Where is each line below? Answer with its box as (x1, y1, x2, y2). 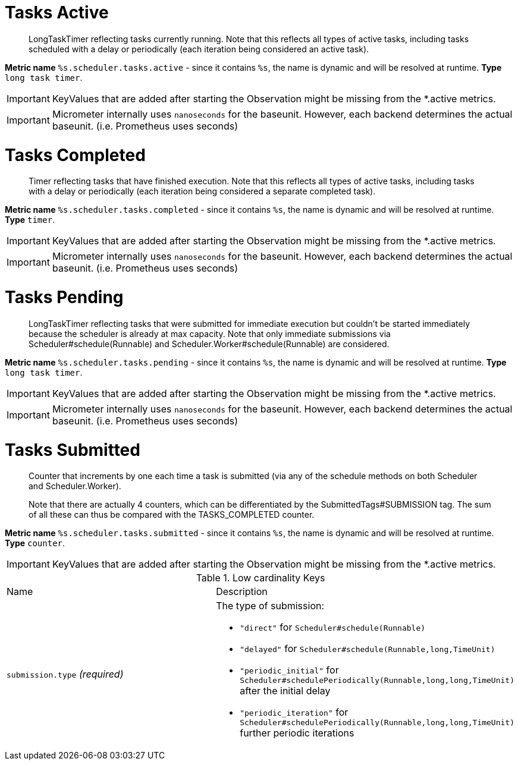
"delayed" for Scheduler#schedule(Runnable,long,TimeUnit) (240, 643, 495, 655)
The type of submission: (216, 600, 325, 612)
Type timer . (5, 215, 55, 225)
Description (216, 585, 268, 598)
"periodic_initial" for (240, 664, 339, 676)
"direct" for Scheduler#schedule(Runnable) (240, 621, 426, 634)
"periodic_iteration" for (240, 706, 349, 719)
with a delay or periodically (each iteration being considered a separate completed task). (29, 186, 376, 197)
